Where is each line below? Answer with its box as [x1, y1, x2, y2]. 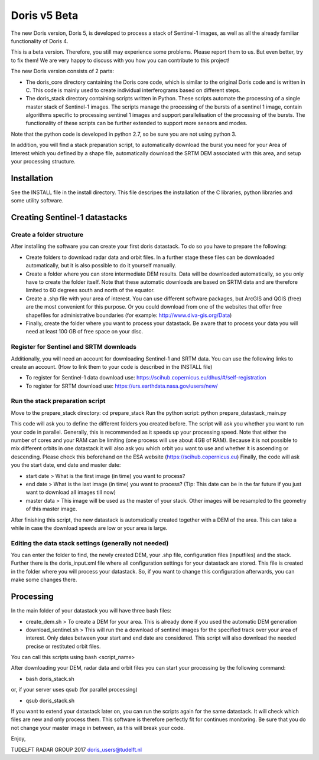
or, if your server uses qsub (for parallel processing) [11, 686, 138, 693]
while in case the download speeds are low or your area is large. [11, 524, 168, 531]
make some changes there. [11, 576, 77, 584]
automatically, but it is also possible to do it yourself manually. [25, 262, 177, 269]
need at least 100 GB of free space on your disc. [25, 328, 144, 335]
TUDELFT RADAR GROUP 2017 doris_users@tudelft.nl [11, 746, 142, 753]
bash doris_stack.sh [25, 675, 74, 682]
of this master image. [25, 505, 77, 513]
